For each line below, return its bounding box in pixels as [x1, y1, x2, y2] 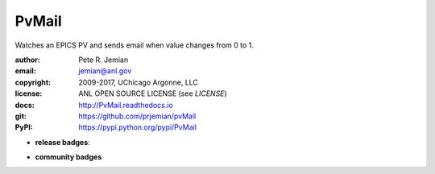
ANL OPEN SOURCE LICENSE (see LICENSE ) [78, 89, 227, 98]
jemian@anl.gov [78, 66, 132, 76]
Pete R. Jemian [78, 55, 129, 64]
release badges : [35, 137, 90, 147]
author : [14, 55, 40, 64]
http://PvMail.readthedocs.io [78, 100, 173, 110]
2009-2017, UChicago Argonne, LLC [78, 77, 199, 87]
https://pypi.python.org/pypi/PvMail [78, 122, 197, 132]
